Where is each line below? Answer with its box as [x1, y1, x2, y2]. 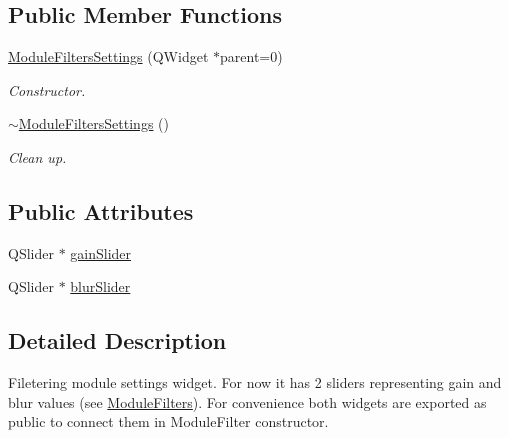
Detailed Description [8, 325, 227, 356]
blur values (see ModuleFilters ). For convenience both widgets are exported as [8, 391, 487, 412]
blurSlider [70, 276, 131, 297]
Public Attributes [8, 195, 194, 226]
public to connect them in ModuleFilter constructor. [8, 411, 329, 432]
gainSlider [70, 242, 132, 263]
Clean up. [8, 146, 67, 167]
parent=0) [220, 46, 283, 67]
